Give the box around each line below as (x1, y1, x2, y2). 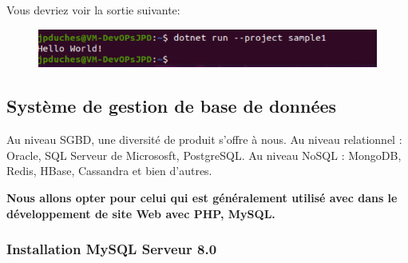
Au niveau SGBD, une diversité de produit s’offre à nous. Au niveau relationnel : (6, 131, 402, 148)
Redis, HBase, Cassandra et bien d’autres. (6, 162, 212, 179)
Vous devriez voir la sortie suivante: (6, 2, 180, 18)
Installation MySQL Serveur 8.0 (6, 239, 217, 259)
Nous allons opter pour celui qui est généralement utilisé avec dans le (6, 189, 398, 205)
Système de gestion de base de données (6, 94, 337, 118)
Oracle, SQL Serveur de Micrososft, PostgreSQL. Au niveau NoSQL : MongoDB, (6, 146, 402, 163)
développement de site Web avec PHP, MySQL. (6, 205, 275, 221)
